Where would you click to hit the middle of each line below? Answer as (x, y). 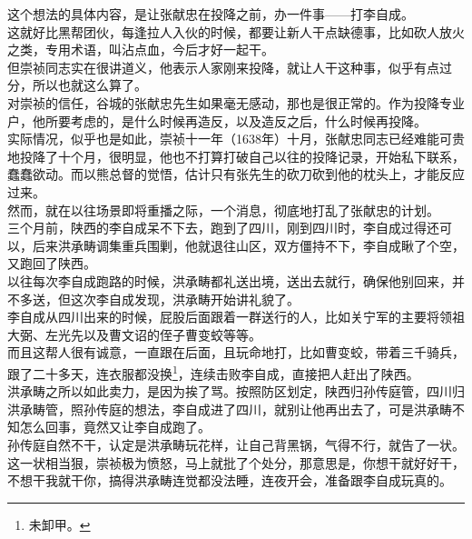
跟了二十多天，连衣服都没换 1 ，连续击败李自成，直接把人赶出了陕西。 (213, 372)
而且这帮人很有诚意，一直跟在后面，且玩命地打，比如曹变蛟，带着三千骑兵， (236, 352)
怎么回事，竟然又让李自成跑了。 (115, 427)
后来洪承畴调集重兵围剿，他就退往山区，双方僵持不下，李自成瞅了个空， (248, 245)
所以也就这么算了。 (89, 85)
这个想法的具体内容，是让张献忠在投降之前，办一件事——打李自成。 (211, 14)
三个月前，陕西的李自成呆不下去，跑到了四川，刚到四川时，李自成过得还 (223, 228)
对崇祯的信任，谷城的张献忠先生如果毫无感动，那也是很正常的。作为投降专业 (236, 102)
